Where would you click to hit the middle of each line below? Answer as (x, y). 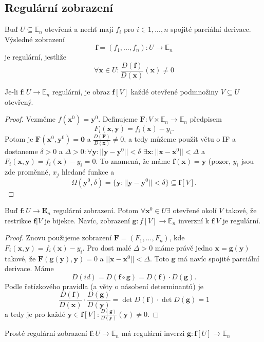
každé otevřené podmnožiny (175, 92)
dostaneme (21, 151)
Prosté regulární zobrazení (46, 333)
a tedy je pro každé (35, 313)
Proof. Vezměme (30, 119)
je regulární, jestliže (35, 57)
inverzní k (194, 220)
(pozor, (220, 161)
